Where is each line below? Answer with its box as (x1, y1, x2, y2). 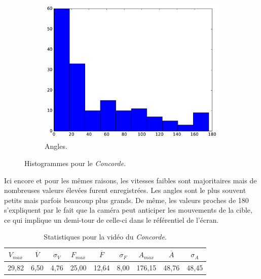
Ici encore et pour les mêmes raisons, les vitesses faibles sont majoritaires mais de (4, 175, 257, 185)
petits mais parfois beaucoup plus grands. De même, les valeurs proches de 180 (4, 194, 249, 205)
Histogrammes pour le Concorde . (24, 157, 126, 168)
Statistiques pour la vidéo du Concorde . (44, 231, 167, 242)
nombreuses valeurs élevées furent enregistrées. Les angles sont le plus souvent (4, 185, 246, 195)
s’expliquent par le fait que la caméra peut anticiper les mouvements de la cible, (4, 205, 252, 215)
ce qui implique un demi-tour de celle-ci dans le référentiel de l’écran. (4, 214, 219, 225)
